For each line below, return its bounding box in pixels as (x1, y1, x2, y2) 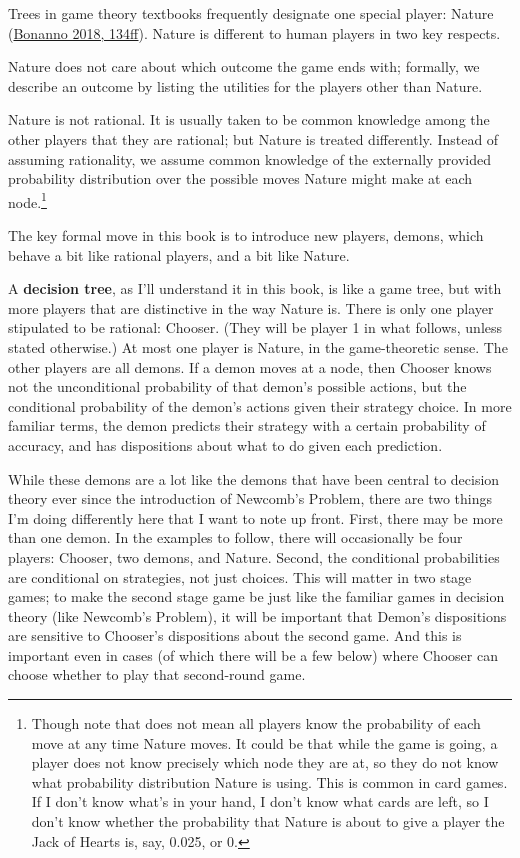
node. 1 (8, 188, 47, 212)
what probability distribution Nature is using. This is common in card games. (31, 771, 508, 792)
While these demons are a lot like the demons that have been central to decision (8, 468, 500, 489)
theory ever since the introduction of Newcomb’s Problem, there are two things (8, 488, 493, 509)
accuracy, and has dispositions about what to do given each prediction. (8, 434, 443, 455)
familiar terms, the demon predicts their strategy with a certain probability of (8, 415, 486, 436)
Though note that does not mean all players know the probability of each (31, 713, 481, 734)
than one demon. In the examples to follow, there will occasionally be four (8, 527, 463, 548)
